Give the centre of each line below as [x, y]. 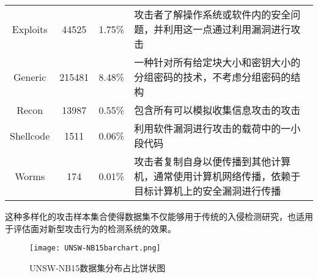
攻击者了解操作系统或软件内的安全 [213, 14]
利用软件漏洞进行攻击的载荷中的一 [213, 128]
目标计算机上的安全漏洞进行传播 [208, 191]
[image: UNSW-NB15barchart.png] [95, 248]
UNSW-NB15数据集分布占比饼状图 [98, 267]
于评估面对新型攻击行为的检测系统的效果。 [91, 228]
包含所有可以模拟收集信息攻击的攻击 [217, 110]
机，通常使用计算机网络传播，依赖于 [217, 176]
